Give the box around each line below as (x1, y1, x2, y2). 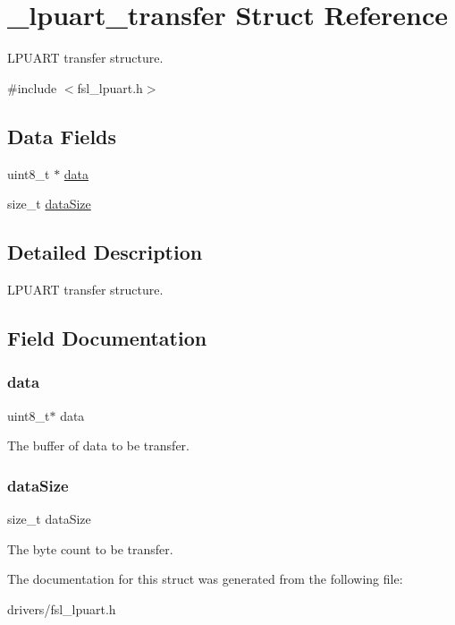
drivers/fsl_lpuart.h (7, 599, 116, 618)
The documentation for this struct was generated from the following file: (7, 569, 403, 588)
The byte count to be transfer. (7, 539, 173, 558)
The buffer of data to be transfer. (7, 436, 190, 455)
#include (7, 78, 57, 97)
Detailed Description (7, 238, 203, 266)
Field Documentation (7, 323, 207, 351)
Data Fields (7, 122, 117, 150)
